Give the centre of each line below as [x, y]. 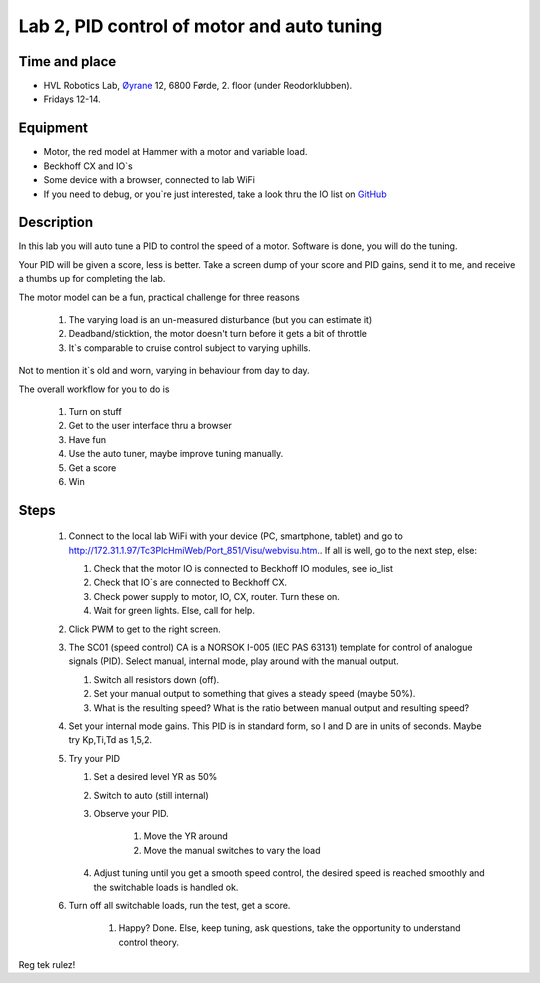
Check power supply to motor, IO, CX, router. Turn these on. [216, 596]
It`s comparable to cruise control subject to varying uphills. [190, 347]
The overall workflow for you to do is [94, 389]
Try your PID [94, 758]
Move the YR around [186, 836]
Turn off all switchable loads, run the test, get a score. [179, 905]
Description [56, 222]
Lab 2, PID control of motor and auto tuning [200, 26]
